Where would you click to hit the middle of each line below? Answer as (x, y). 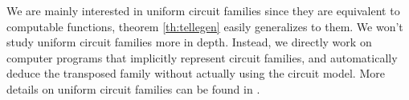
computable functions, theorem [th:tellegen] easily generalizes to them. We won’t (205, 26)
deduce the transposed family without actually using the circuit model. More (196, 73)
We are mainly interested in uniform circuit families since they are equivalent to (203, 10)
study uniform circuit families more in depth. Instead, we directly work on (189, 42)
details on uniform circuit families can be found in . (133, 88)
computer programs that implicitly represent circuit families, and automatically (202, 57)
